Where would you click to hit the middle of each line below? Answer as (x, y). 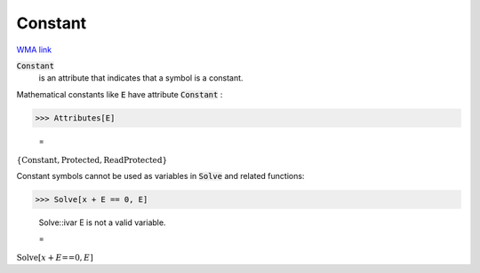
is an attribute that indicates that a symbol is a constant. (141, 78)
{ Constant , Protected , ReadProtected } (92, 160)
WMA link (34, 50)
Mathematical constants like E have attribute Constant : (120, 94)
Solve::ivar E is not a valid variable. (102, 222)
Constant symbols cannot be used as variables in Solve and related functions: (160, 175)
